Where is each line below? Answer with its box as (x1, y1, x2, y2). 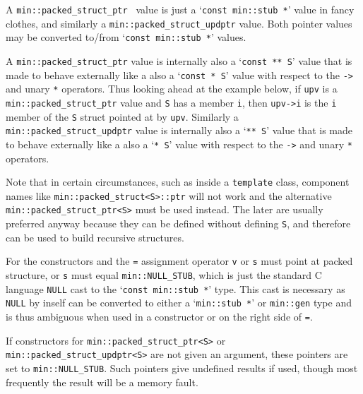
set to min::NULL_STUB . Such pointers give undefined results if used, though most (6, 360, 358, 375)
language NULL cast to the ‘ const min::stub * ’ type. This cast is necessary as (6, 281, 345, 296)
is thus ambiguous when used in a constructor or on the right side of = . (6, 309, 313, 323)
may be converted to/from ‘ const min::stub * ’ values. (6, 30, 246, 44)
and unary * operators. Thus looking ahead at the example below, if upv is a (6, 81, 338, 96)
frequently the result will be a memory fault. (6, 374, 198, 389)
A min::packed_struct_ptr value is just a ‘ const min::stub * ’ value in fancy (6, 2, 355, 16)
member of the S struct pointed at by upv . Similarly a (6, 109, 239, 124)
